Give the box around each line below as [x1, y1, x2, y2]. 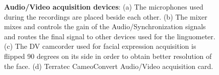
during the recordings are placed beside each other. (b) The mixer [4, 11, 207, 22]
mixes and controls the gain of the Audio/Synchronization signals [4, 21, 206, 32]
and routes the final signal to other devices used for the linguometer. [4, 31, 215, 41]
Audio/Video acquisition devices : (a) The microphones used [4, 2, 203, 12]
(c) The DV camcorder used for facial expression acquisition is [4, 41, 196, 51]
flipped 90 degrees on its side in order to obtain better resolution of [4, 50, 212, 61]
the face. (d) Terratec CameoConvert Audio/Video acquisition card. [4, 60, 213, 71]
